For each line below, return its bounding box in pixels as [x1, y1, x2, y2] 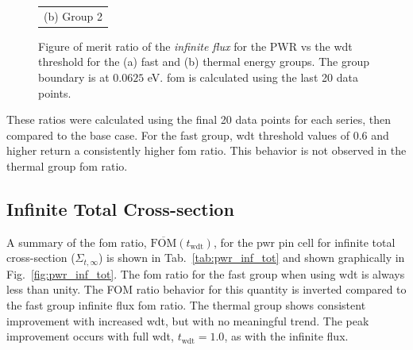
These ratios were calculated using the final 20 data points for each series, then [6, 111, 391, 128]
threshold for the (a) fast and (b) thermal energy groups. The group [38, 53, 370, 70]
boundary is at [38, 69, 110, 86]
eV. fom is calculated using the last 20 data [147, 69, 358, 86]
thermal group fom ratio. [6, 158, 128, 174]
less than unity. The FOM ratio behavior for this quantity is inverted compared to [6, 281, 407, 298]
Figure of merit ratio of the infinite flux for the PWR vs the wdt [38, 37, 353, 54]
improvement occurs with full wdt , [6, 328, 174, 344]
